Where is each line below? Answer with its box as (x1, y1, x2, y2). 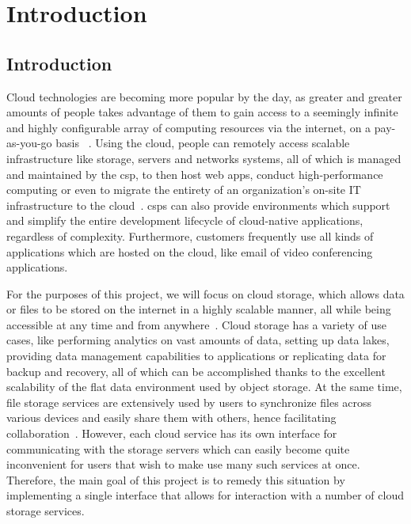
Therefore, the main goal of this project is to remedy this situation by (6, 471, 345, 488)
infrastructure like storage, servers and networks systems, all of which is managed (6, 150, 401, 166)
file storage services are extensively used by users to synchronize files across (6, 393, 372, 410)
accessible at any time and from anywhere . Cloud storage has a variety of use (6, 316, 386, 332)
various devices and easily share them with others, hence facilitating (6, 409, 337, 426)
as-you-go (6, 135, 52, 151)
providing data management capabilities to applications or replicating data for (6, 347, 386, 364)
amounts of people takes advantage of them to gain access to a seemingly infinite (6, 104, 398, 120)
